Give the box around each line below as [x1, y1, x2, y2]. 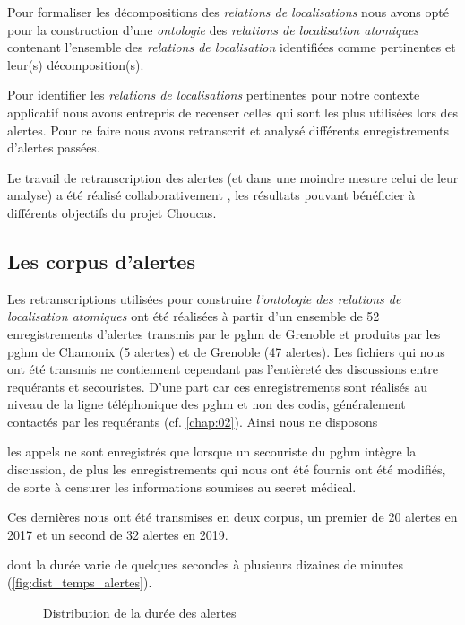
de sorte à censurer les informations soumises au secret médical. [7, 477, 357, 496]
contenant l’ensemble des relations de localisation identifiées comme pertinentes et [7, 38, 456, 56]
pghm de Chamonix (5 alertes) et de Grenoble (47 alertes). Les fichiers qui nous [7, 342, 445, 360]
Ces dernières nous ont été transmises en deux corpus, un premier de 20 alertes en [7, 508, 458, 526]
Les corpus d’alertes [7, 247, 195, 274]
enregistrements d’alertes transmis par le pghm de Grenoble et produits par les [7, 324, 441, 343]
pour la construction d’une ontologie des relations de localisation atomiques [7, 20, 419, 39]
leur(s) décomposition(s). [7, 55, 144, 74]
